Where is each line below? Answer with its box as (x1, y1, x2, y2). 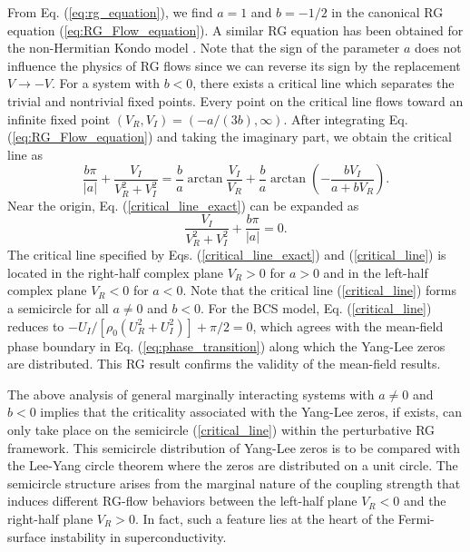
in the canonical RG (331, 3, 444, 21)
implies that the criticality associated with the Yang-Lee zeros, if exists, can (40, 402, 462, 421)
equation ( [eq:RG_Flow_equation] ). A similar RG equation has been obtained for (7, 20, 464, 39)
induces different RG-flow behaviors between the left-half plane (7, 491, 357, 510)
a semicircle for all (7, 298, 109, 317)
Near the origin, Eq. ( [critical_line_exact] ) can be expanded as (7, 195, 359, 214)
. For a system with (51, 74, 160, 93)
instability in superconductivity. (50, 527, 227, 546)
